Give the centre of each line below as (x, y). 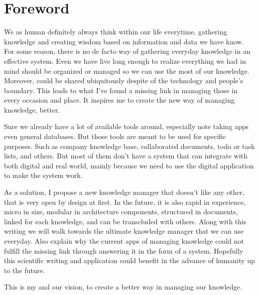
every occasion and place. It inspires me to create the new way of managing (119, 100)
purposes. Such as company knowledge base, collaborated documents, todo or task (129, 146)
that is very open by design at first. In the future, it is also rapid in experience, (125, 202)
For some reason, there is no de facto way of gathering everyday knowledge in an (127, 51)
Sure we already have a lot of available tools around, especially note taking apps (127, 126)
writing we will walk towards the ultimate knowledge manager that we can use (124, 231)
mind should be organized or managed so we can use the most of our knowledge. (127, 71)
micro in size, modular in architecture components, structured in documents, (121, 212)
